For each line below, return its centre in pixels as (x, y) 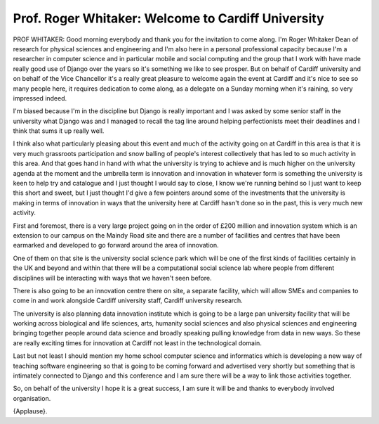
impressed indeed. (40, 98)
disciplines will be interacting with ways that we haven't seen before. (112, 278)
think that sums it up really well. (59, 131)
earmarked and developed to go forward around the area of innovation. (116, 245)
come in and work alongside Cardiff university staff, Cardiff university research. (128, 301)
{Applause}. (30, 411)
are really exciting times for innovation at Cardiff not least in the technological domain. (138, 343)
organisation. (32, 398)
